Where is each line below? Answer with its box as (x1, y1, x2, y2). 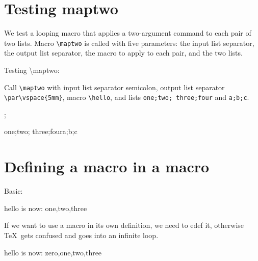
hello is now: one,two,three (4, 202, 87, 213)
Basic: (4, 186, 23, 196)
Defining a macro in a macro (4, 156, 210, 177)
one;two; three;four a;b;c (4, 126, 78, 137)
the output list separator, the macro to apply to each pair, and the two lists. (4, 47, 243, 58)
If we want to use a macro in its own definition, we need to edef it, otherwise (4, 220, 244, 230)
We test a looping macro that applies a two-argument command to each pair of (4, 28, 251, 38)
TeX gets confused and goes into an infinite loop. (4, 229, 159, 240)
